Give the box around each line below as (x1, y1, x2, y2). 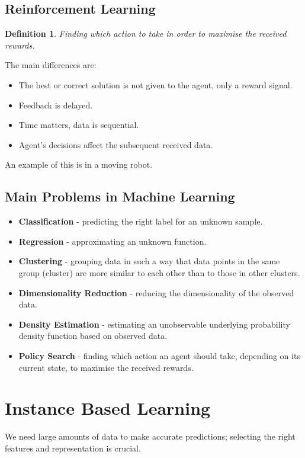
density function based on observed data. (18, 329, 168, 342)
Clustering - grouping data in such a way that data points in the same (18, 255, 280, 267)
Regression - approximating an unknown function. (18, 235, 207, 247)
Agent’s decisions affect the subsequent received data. (18, 138, 213, 150)
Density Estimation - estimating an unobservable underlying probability (18, 318, 290, 330)
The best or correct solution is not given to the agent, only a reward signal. (18, 78, 293, 91)
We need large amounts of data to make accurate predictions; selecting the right (5, 430, 296, 443)
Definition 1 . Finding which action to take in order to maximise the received (5, 27, 287, 40)
